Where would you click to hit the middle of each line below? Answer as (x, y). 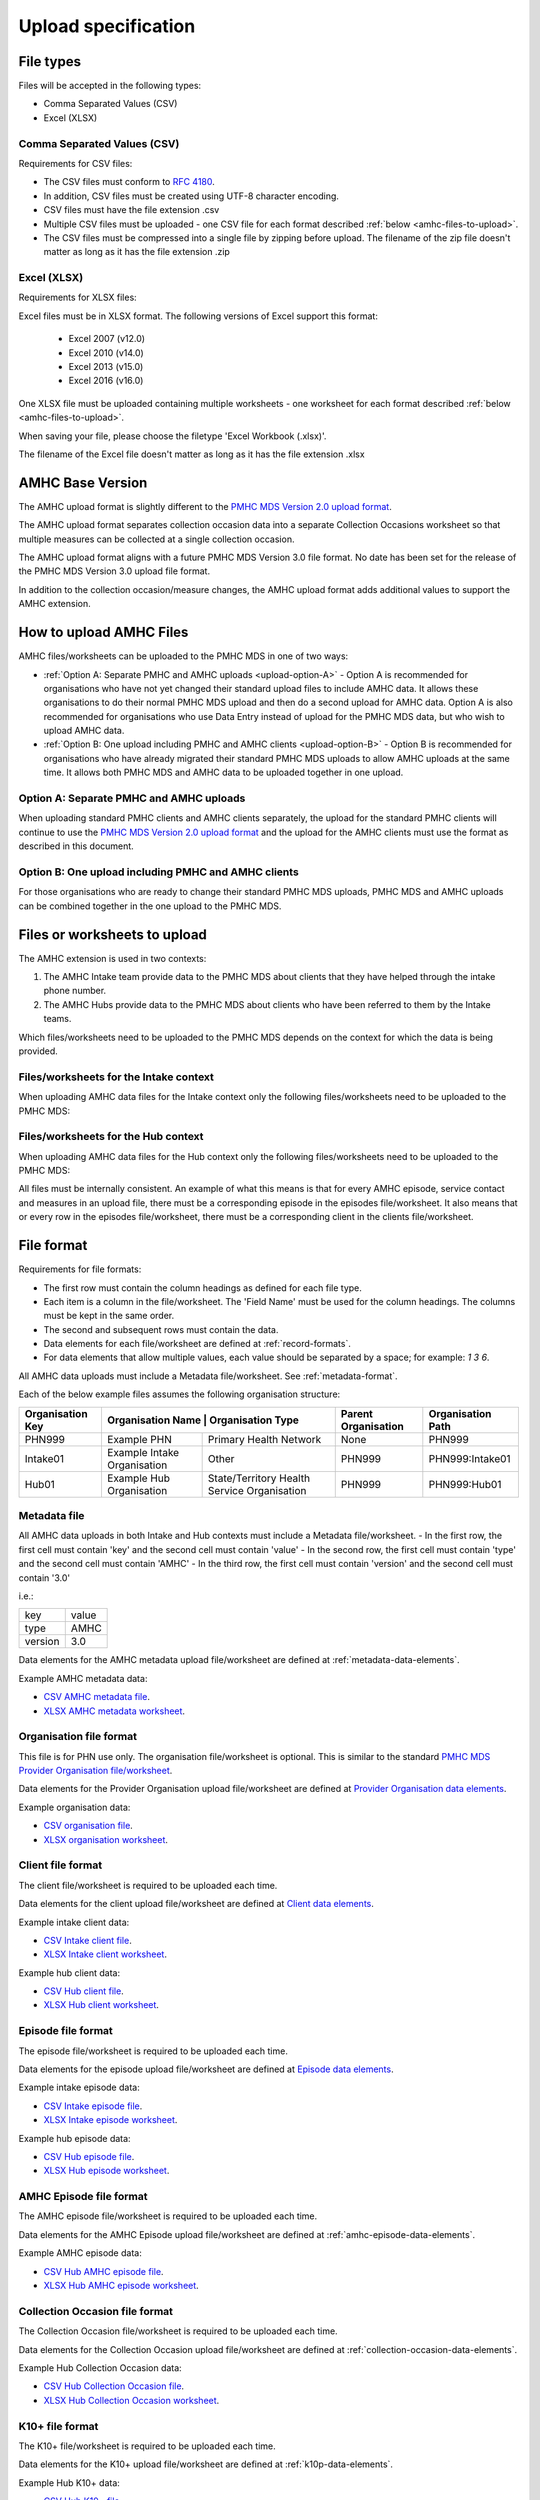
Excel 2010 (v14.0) (106, 352)
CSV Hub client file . (83, 1991)
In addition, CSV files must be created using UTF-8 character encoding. (191, 196)
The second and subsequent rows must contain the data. (161, 1329)
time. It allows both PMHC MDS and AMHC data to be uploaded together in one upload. (223, 772)
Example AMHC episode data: (80, 2253)
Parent (357, 1413)
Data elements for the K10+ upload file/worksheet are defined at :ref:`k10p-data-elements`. (206, 2464)
